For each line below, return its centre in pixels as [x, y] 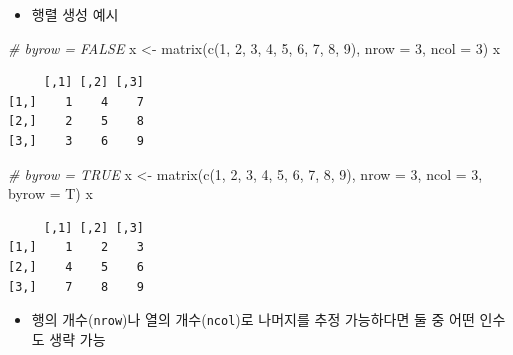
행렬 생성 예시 [75, 14]
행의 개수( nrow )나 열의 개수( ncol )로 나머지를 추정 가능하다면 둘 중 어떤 [253, 319]
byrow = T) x [50, 193]
